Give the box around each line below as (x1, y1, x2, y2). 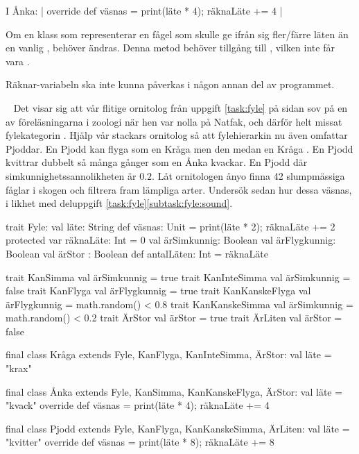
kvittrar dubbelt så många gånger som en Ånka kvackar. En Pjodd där (6, 155, 308, 169)
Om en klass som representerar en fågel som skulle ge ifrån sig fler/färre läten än (6, 26, 349, 41)
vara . (6, 53, 30, 68)
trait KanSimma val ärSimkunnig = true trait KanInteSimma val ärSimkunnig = (6, 269, 351, 284)
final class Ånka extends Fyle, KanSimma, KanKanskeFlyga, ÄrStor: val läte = (6, 384, 343, 398)
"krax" (6, 361, 32, 376)
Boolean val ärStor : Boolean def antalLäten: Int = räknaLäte (6, 246, 268, 260)
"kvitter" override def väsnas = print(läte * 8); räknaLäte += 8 (6, 435, 274, 449)
